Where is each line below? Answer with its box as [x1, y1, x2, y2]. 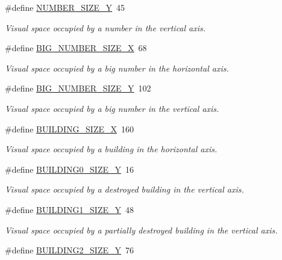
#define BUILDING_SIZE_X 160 [5, 122, 134, 135]
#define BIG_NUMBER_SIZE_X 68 [5, 42, 147, 54]
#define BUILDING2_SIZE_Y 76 [5, 244, 134, 256]
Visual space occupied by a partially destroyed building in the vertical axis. [5, 223, 278, 236]
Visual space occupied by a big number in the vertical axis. [5, 102, 219, 114]
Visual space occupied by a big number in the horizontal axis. [5, 61, 229, 74]
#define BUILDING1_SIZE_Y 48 [5, 203, 134, 215]
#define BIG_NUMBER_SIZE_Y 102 [5, 82, 151, 94]
